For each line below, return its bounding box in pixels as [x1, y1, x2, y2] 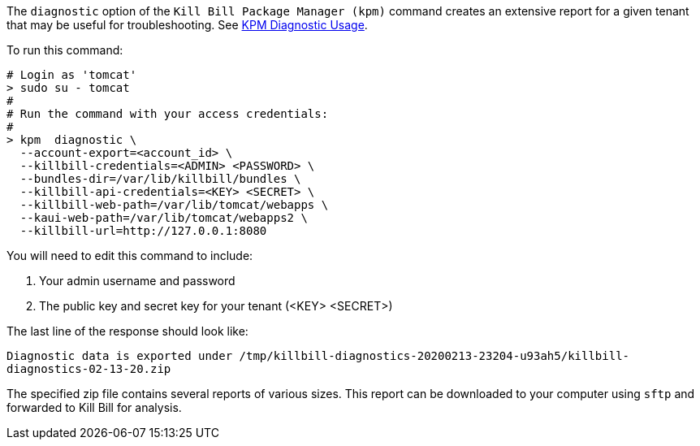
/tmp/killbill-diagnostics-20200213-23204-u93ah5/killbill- [239, 349, 630, 362]
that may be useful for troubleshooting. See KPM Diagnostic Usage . [6, 18, 368, 32]
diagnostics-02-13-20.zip [6, 362, 171, 375]
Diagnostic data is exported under [6, 349, 233, 362]
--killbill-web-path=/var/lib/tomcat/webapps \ [19, 198, 329, 211]
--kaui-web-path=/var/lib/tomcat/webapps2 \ [19, 211, 308, 224]
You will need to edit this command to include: [6, 249, 253, 262]
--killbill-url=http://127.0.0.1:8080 [19, 224, 267, 237]
